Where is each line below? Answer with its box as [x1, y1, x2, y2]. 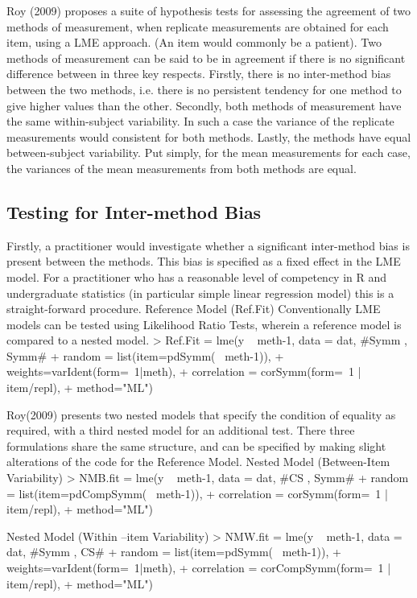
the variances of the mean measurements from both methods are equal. [6, 159, 357, 176]
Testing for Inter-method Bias [6, 199, 262, 224]
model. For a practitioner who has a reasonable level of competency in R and [6, 268, 387, 285]
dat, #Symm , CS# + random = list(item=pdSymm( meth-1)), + [6, 543, 341, 560]
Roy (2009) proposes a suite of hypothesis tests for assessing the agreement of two [6, 2, 411, 19]
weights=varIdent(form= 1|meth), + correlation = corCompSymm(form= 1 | [6, 559, 391, 576]
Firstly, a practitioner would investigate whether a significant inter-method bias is [6, 237, 410, 254]
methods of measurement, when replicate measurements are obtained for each [6, 18, 389, 35]
